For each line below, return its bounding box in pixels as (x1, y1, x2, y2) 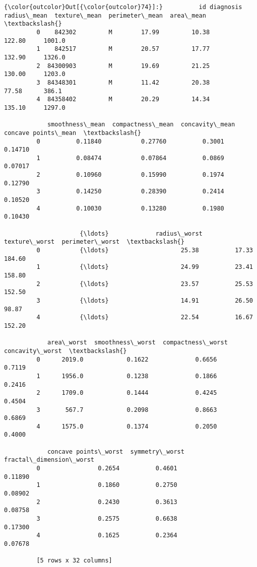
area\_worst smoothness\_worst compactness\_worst (47, 339, 228, 346)
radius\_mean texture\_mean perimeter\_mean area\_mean (4, 12, 206, 19)
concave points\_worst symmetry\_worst (47, 448, 184, 455)
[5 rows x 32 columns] (36, 557, 112, 564)
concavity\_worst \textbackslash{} (4, 347, 127, 355)
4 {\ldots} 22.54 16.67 (36, 314, 253, 321)
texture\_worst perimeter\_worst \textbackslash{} (4, 238, 184, 246)
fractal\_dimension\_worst (4, 456, 94, 464)
